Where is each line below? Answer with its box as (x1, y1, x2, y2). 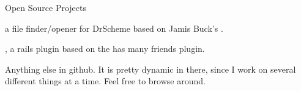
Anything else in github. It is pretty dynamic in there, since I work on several (5, 62, 296, 75)
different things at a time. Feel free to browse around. (5, 75, 206, 87)
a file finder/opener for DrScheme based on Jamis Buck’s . (5, 21, 223, 34)
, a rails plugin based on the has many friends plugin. (5, 42, 205, 55)
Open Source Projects (5, 1, 86, 13)
